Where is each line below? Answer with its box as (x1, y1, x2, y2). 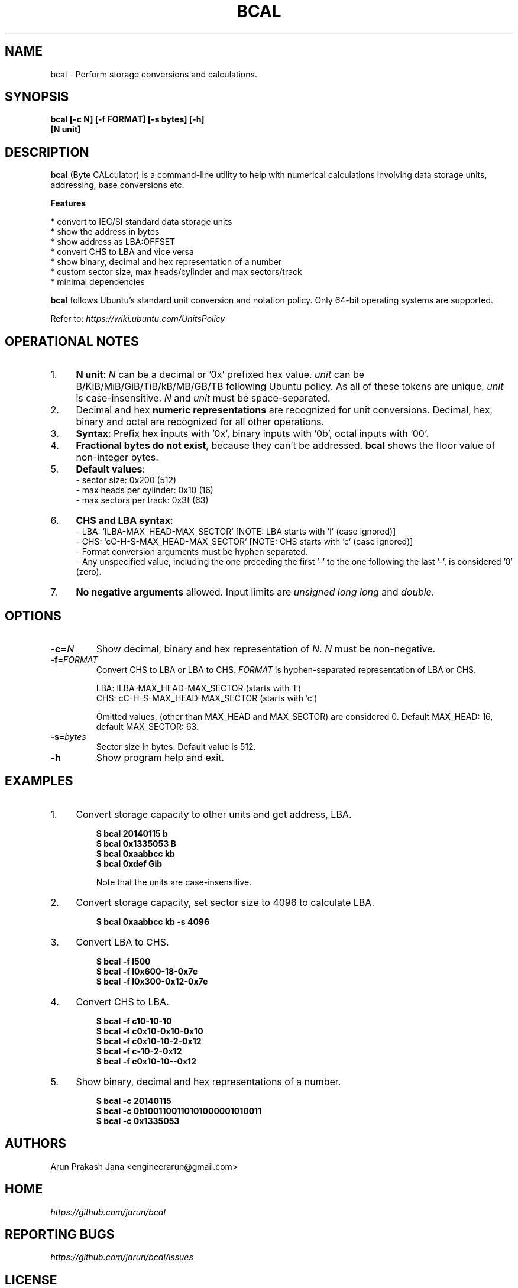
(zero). (76, 567, 102, 577)
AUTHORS (5, 1136, 67, 1151)
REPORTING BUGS (5, 1226, 115, 1242)
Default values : (76, 463, 145, 475)
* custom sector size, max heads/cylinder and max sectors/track (50, 267, 302, 277)
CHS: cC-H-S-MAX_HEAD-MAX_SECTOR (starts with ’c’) (96, 692, 318, 703)
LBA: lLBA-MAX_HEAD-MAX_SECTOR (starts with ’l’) (96, 682, 302, 693)
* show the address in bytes (50, 226, 160, 237)
